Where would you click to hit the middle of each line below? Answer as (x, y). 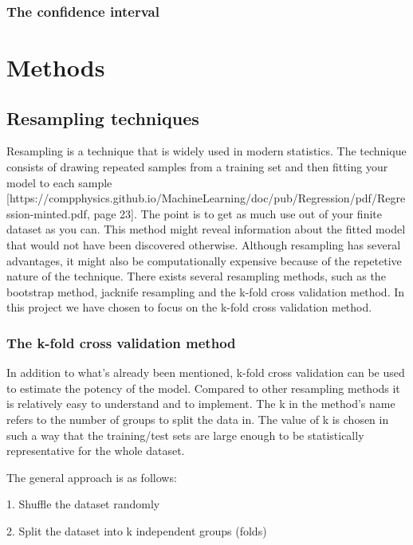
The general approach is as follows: (92, 477)
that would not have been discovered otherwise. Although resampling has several (204, 244)
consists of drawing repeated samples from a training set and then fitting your (197, 167)
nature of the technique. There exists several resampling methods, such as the (196, 276)
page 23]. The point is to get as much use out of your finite (238, 213)
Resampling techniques (103, 118)
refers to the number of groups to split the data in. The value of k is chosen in (198, 419)
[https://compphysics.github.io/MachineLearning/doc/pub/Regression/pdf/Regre (206, 198)
